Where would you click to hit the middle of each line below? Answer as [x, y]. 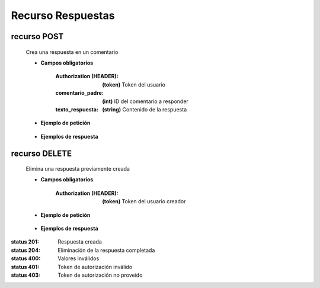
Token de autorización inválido [95, 267]
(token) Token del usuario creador [144, 201]
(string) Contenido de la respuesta [145, 109]
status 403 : [26, 275]
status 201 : [25, 242]
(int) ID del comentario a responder [145, 101]
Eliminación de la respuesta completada [106, 250]
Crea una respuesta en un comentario [72, 52]
